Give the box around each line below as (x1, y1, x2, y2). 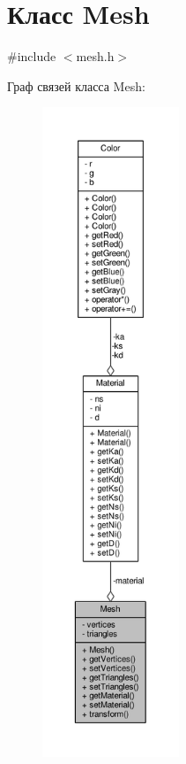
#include (7, 47, 56, 66)
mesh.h (76, 47, 115, 66)
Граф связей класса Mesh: (7, 76, 145, 95)
